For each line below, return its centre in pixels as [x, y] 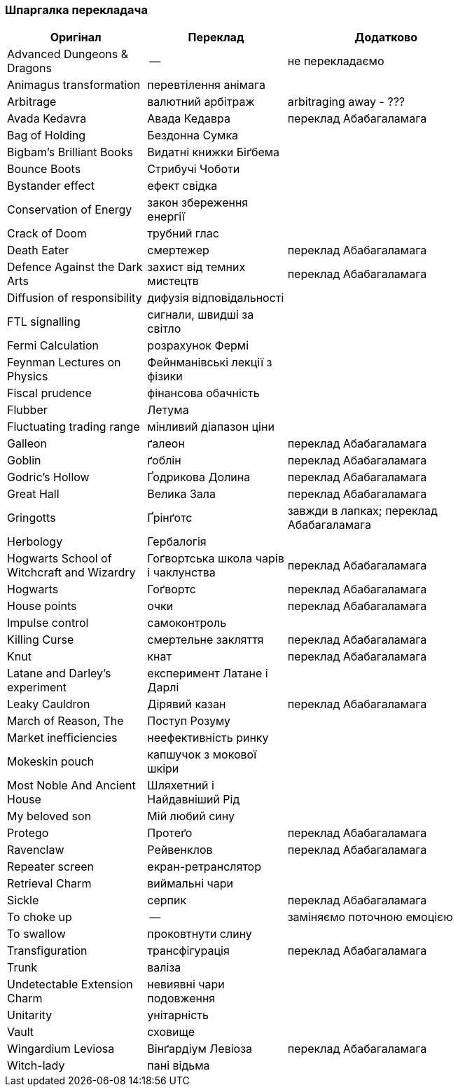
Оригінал [76, 37]
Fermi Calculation [53, 346]
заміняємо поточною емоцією [370, 917]
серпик [167, 900]
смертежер [178, 250]
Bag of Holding [47, 136]
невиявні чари [186, 984]
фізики [165, 376]
